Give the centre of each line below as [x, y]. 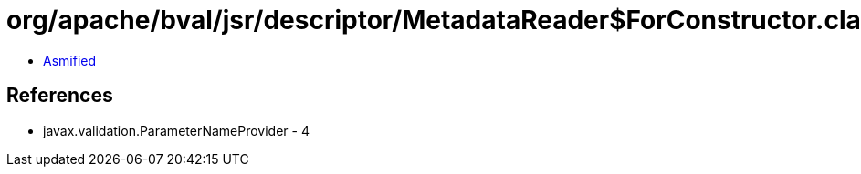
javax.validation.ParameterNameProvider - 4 [176, 130]
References [60, 96]
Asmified [70, 60]
